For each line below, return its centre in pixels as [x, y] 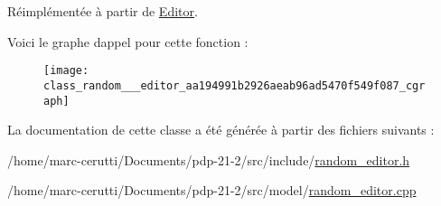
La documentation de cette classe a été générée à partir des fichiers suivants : [221, 130]
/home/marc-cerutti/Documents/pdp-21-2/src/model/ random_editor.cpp [212, 190]
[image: [66, 71]
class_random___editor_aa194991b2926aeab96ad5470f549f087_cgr [235, 85]
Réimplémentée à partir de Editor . [103, 11]
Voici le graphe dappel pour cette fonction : [128, 41]
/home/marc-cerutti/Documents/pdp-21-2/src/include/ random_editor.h [209, 159]
